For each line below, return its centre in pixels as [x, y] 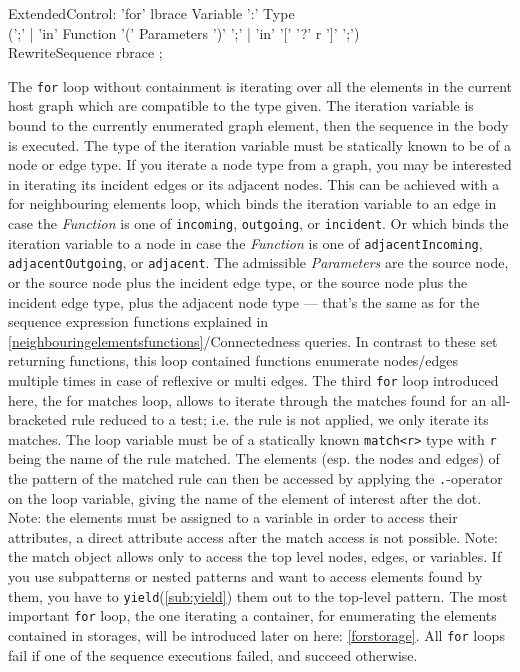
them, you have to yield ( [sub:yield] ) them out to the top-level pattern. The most [258, 595]
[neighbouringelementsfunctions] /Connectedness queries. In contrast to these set [253, 340]
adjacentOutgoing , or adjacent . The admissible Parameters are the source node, [258, 262]
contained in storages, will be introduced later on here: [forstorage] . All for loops [256, 634]
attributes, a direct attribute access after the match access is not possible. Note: [253, 536]
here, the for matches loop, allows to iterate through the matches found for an [247, 399]
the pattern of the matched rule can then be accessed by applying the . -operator [255, 478]
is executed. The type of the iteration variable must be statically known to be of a [260, 144]
